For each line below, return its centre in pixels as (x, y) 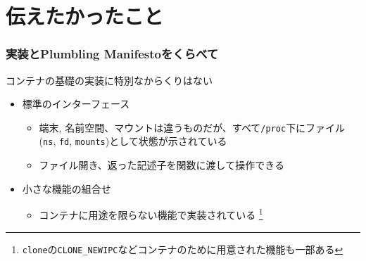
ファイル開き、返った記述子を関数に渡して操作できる (162, 165)
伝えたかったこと (85, 16)
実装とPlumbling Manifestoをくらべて (112, 54)
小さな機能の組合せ (67, 188)
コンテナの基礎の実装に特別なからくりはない (109, 80)
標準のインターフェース (76, 104)
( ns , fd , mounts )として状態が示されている (133, 141)
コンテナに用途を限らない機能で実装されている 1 (151, 214)
